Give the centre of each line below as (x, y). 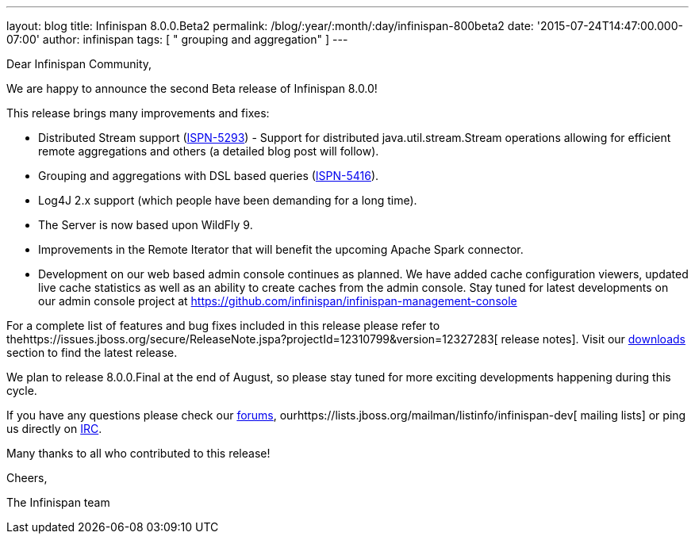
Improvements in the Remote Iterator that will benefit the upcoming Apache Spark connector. (281, 249)
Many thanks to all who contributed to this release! (138, 453)
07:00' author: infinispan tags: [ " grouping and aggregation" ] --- (177, 39)
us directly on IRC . (54, 429)
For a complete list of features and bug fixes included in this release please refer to (223, 326)
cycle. (22, 391)
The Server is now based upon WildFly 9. (146, 225)
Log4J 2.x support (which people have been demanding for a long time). (228, 200)
